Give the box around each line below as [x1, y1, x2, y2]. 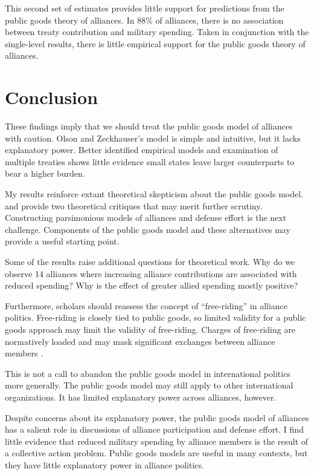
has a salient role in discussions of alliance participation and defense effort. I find [5, 423, 304, 436]
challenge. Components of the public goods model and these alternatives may [5, 223, 290, 235]
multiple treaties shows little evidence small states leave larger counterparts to [5, 155, 295, 168]
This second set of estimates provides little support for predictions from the [5, 2, 284, 14]
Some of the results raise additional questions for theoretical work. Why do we [5, 255, 295, 268]
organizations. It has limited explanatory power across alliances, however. [5, 390, 277, 403]
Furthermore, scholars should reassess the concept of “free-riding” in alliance [5, 299, 288, 312]
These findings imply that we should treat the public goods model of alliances [5, 120, 293, 133]
